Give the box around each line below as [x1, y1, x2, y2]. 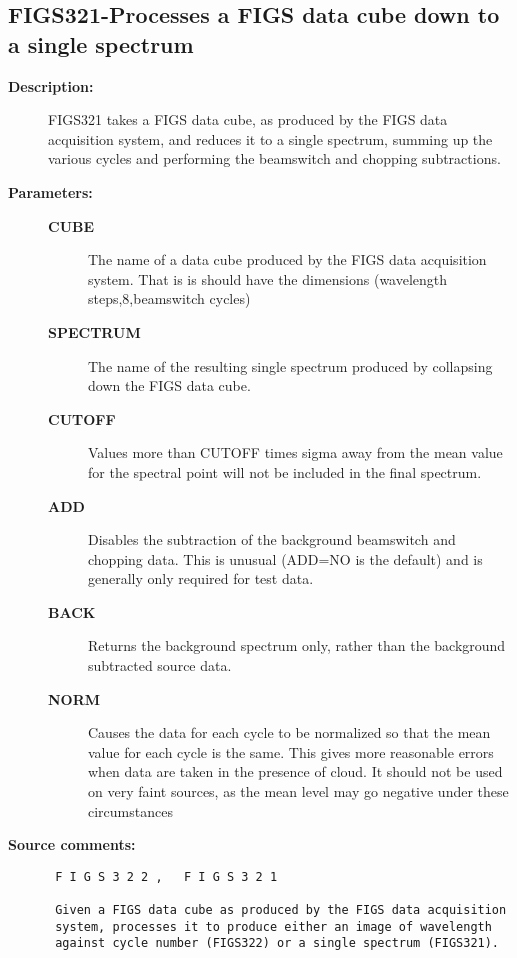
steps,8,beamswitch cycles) [88, 288, 251, 309]
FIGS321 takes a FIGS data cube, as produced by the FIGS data [48, 109, 448, 130]
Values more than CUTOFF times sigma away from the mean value [88, 442, 503, 463]
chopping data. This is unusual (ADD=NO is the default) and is [88, 548, 483, 569]
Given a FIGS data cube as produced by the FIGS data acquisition [55, 903, 507, 918]
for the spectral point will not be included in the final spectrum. [88, 461, 482, 482]
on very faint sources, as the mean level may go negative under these [88, 781, 509, 802]
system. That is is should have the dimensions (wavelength [88, 268, 448, 289]
